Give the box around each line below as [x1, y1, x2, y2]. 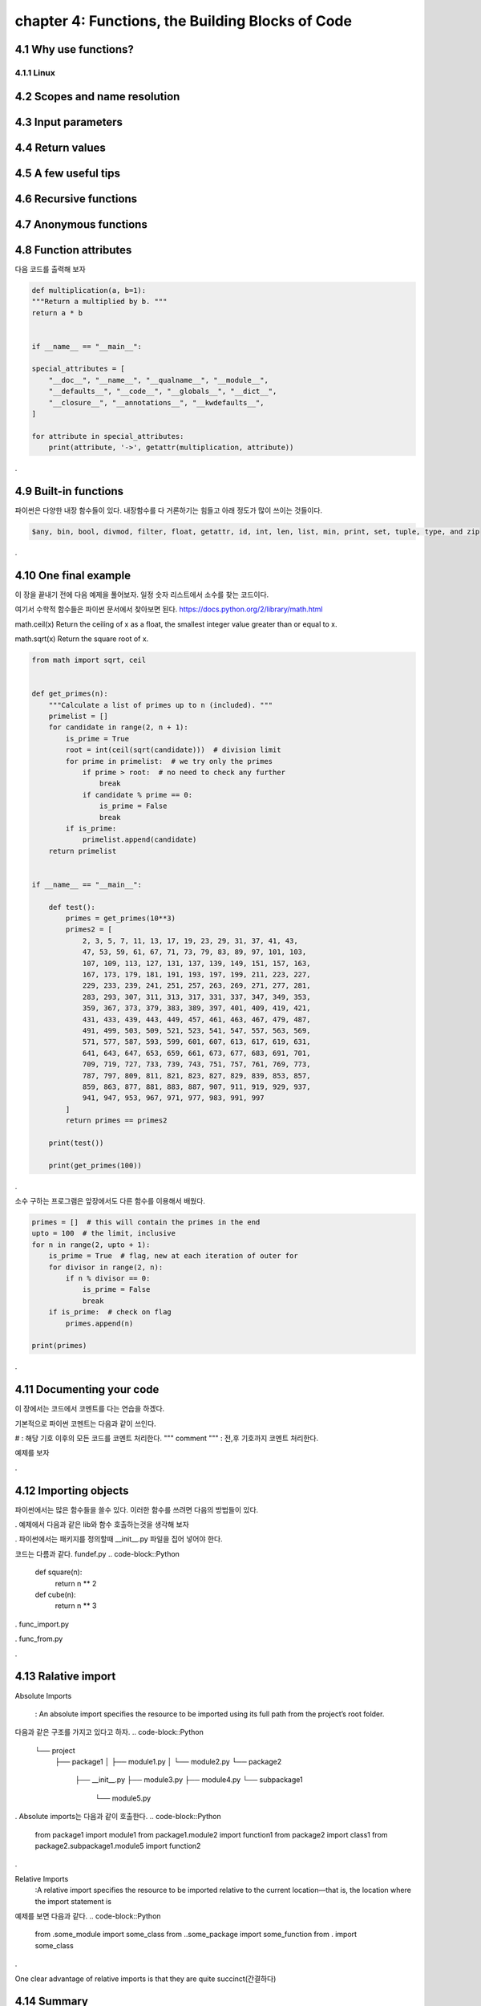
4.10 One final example [14, 568, 131, 582]
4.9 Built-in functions [14, 484, 124, 497]
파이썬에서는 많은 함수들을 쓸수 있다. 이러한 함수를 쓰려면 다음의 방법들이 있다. [14, 1504, 259, 1514]
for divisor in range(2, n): [48, 1262, 164, 1272]
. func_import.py [14, 1619, 70, 1629]
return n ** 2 [55, 1578, 97, 1588]
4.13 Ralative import [14, 1670, 116, 1683]
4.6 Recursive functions [14, 192, 138, 205]
